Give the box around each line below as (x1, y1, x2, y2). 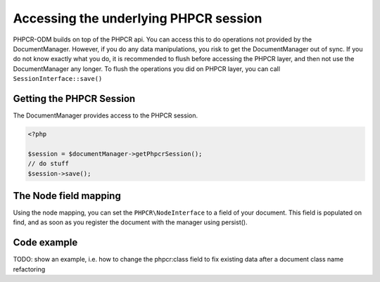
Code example (13, 236, 78, 249)
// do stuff (27, 160, 70, 168)
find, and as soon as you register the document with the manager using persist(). (13, 218, 248, 226)
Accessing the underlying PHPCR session (13, 11, 262, 26)
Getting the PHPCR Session (13, 92, 136, 105)
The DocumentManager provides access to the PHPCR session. (13, 111, 198, 120)
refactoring (13, 264, 46, 274)
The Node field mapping (13, 190, 121, 202)
